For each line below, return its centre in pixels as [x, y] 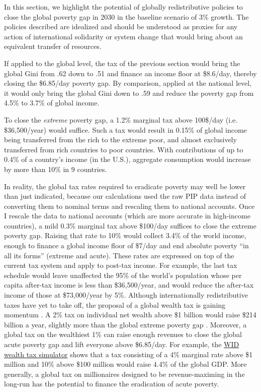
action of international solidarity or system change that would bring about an [123, 36]
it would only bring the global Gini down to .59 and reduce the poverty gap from [129, 93]
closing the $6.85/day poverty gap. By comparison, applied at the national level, [128, 83]
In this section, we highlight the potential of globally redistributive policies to [123, 7]
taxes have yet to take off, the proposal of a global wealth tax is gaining [115, 304]
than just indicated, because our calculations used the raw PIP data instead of [125, 196]
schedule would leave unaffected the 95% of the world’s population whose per [123, 275]
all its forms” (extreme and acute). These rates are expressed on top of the [119, 255]
